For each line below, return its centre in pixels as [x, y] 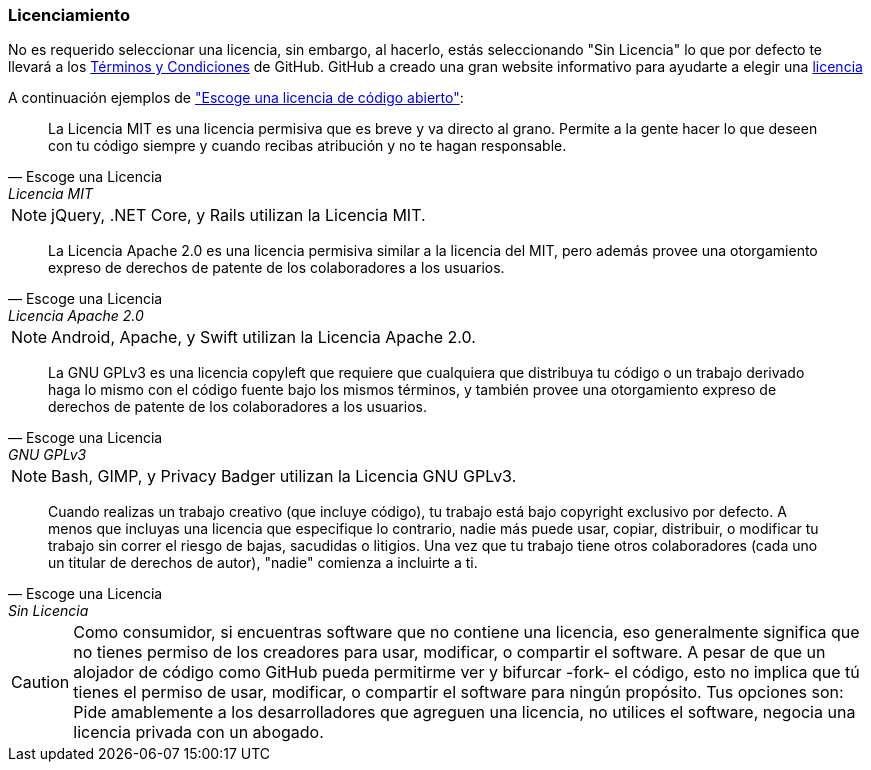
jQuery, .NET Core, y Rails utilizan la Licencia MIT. [238, 215]
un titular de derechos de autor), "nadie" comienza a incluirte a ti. [263, 563]
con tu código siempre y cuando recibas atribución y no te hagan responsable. [307, 146]
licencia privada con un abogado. [198, 732]
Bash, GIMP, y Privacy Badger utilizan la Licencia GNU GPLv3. [284, 476]
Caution [40, 682]
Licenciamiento [69, 15]
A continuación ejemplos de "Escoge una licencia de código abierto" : [236, 98]
